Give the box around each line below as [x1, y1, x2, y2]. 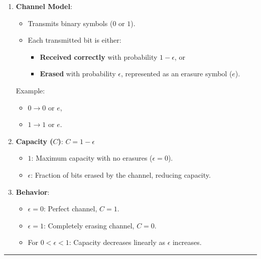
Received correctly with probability [40, 51, 158, 62]
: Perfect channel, [43, 203, 97, 214]
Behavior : [16, 186, 50, 197]
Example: [16, 85, 45, 95]
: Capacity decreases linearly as [69, 237, 165, 247]
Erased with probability [40, 68, 116, 79]
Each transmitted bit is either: [28, 35, 121, 45]
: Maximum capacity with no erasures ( [31, 153, 153, 163]
